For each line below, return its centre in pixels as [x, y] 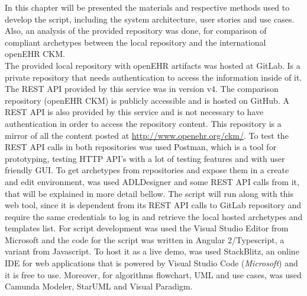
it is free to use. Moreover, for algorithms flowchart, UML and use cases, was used [153, 274]
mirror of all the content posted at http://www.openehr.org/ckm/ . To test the [147, 135]
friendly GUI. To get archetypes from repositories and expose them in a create [147, 170]
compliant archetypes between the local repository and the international [135, 42]
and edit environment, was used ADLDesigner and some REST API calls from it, [152, 181]
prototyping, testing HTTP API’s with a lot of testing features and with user [145, 158]
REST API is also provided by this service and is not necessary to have [134, 112]
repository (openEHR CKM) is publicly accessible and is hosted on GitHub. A [147, 100]
